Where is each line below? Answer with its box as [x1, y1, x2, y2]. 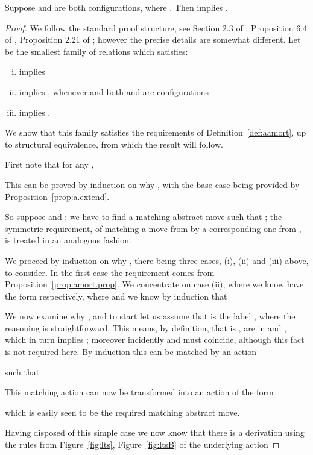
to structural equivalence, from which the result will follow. [5, 137, 223, 150]
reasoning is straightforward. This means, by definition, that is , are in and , [5, 321, 286, 334]
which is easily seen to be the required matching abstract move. [5, 406, 240, 418]
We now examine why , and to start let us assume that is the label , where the [5, 310, 296, 322]
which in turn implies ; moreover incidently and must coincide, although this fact [5, 333, 305, 346]
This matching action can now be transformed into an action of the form [5, 386, 274, 398]
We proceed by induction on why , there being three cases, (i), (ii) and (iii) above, [5, 254, 309, 266]
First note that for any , [5, 158, 94, 171]
